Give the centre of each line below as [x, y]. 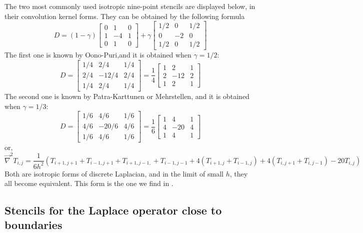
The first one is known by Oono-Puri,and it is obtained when [98, 55]
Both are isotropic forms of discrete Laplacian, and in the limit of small [114, 173]
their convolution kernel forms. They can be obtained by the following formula [125, 16]
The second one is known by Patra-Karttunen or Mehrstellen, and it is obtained [127, 96]
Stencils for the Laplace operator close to [113, 210]
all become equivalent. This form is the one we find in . [89, 183]
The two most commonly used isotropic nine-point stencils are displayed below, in [130, 6]
